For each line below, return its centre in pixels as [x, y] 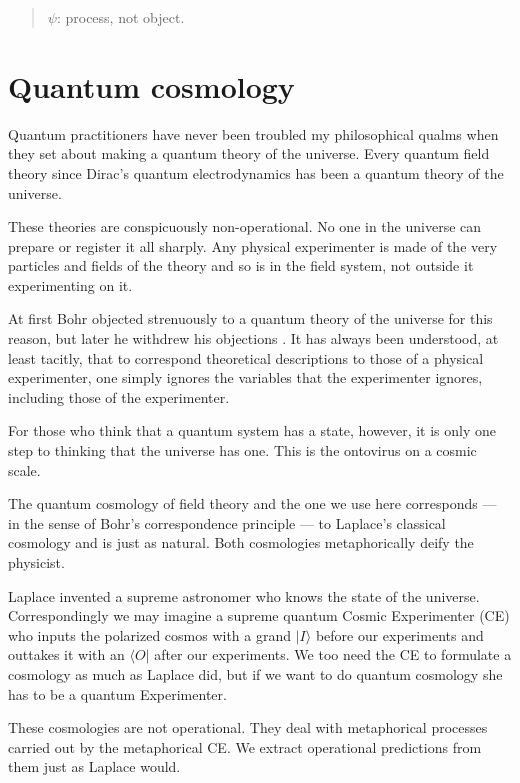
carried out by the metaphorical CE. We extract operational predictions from [245, 746]
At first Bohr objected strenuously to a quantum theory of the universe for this [250, 318]
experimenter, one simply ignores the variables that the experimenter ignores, [245, 377]
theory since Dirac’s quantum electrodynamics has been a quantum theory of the [256, 172]
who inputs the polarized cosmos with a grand [150, 634]
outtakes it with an [66, 654]
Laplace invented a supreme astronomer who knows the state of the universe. [244, 595]
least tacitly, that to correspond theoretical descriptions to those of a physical [246, 357]
